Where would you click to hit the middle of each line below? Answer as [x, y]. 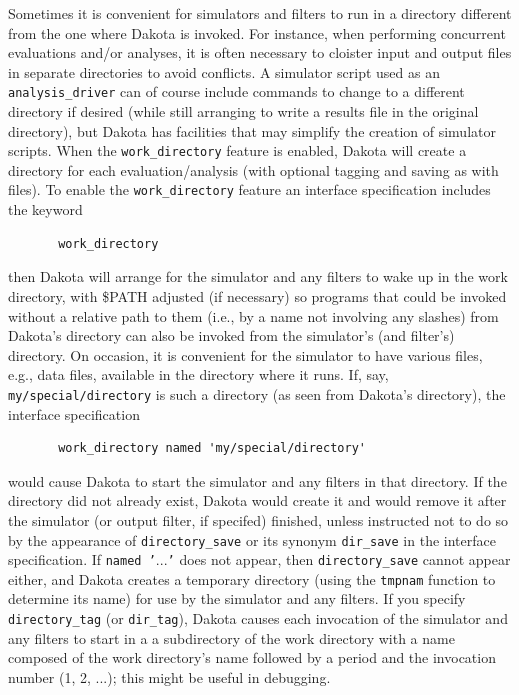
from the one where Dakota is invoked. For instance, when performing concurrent [257, 32]
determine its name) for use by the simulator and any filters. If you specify [237, 598]
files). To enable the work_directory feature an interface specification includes [249, 189]
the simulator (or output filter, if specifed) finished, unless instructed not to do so [258, 519]
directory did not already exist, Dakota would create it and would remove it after [257, 500]
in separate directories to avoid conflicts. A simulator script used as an [224, 71]
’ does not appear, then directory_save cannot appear [339, 559]
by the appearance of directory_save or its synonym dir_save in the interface [252, 539]
